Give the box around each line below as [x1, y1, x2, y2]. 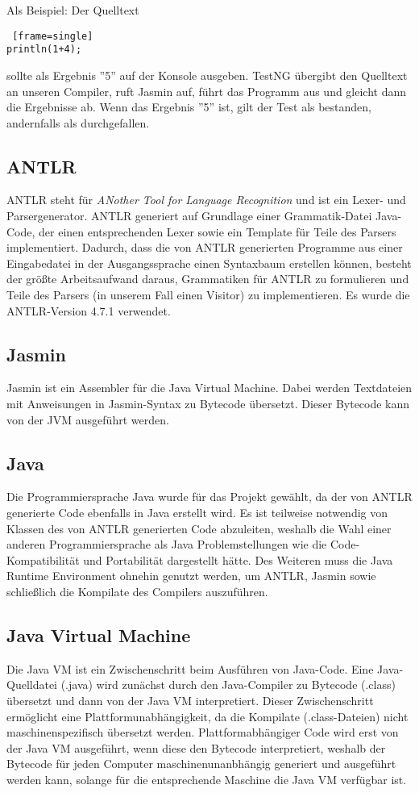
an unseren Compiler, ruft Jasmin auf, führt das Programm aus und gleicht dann [6, 82, 407, 99]
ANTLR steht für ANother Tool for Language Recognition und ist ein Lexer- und [6, 191, 406, 208]
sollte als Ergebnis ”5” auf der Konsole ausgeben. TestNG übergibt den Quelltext [6, 66, 408, 83]
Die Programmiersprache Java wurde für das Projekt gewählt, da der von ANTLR [6, 488, 413, 505]
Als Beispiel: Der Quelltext [6, 2, 139, 18]
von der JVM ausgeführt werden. [6, 411, 169, 428]
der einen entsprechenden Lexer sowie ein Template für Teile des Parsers [39, 223, 396, 240]
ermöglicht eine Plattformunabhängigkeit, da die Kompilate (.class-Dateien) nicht [6, 707, 409, 724]
